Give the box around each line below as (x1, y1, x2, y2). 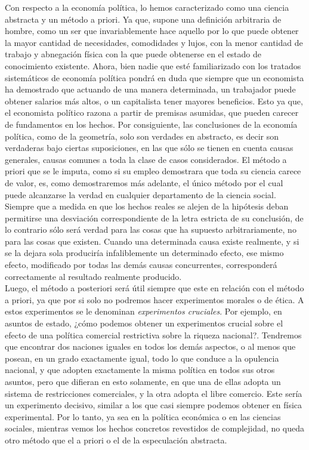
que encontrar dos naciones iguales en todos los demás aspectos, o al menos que (5, 340, 296, 353)
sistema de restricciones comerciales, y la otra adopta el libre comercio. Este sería (5, 387, 302, 399)
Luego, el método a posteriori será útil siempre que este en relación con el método (5, 282, 304, 294)
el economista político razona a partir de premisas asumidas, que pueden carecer (5, 106, 299, 119)
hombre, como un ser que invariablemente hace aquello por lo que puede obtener (5, 24, 299, 37)
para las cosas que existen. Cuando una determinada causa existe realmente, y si (5, 235, 299, 247)
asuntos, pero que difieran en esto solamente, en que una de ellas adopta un (5, 375, 281, 387)
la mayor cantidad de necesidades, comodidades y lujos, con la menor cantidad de (5, 36, 303, 48)
